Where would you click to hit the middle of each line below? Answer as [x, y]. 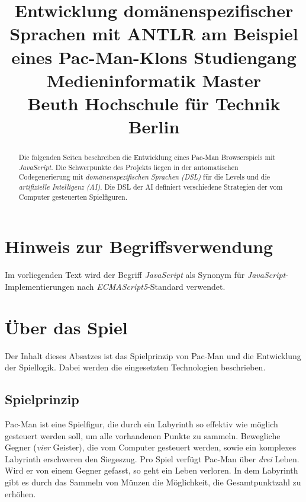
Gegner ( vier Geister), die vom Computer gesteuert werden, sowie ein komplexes [151, 447]
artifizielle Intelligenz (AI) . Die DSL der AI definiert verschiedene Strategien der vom [151, 187]
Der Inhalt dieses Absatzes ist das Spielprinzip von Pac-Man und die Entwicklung [153, 355]
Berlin [154, 127]
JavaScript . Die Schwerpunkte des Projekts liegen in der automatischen [128, 167]
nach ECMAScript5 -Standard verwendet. [151, 286]
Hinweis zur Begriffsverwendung [139, 246]
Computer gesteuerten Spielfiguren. [73, 196]
